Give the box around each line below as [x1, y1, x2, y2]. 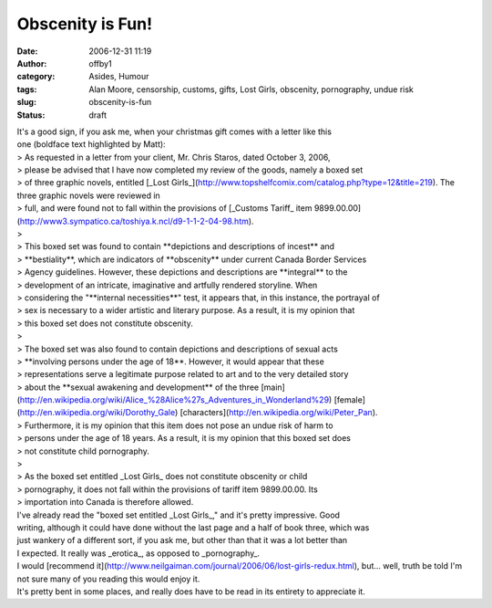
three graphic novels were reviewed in [16, 190, 161, 201]
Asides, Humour [88, 71, 149, 82]
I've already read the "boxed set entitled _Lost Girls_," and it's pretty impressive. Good [16, 509, 341, 520]
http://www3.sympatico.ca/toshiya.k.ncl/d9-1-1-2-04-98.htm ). [19, 215, 254, 226]
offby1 [88, 58, 113, 68]
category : [16, 71, 56, 82]
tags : [16, 83, 37, 95]
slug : [16, 97, 36, 108]
